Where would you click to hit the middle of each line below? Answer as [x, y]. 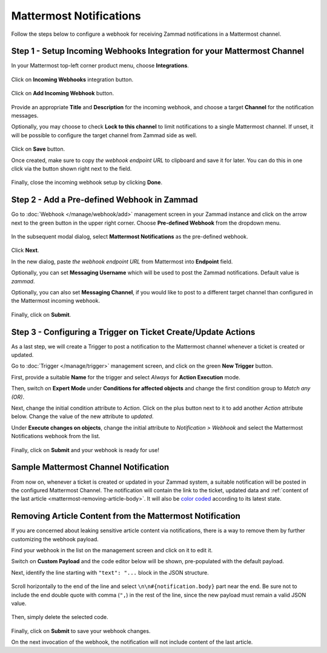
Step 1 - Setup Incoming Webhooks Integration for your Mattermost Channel [158, 51]
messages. [25, 116]
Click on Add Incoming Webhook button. [63, 93]
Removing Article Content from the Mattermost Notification [126, 516]
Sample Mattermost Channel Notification [90, 467]
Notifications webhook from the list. [56, 436]
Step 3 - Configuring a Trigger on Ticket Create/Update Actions [133, 332]
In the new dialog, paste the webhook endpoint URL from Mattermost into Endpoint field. [122, 262]
